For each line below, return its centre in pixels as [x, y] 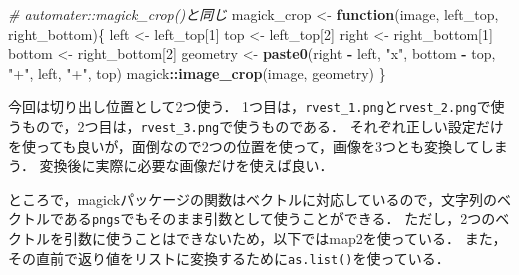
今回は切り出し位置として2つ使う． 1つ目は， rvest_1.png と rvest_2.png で [249, 106]
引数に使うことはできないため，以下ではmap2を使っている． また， [285, 238]
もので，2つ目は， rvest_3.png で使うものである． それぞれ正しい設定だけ [262, 126]
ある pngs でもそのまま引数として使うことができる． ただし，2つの [279, 218]
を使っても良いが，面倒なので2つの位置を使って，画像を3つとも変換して [244, 145]
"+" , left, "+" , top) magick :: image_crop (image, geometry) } [197, 72]
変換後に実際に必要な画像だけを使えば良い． [186, 165]
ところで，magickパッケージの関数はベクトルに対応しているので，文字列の [252, 198]
